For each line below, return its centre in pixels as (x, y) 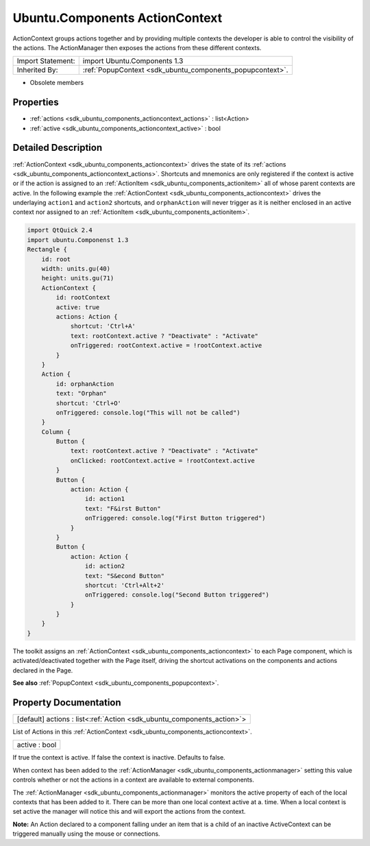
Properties (36, 102)
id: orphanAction (85, 384)
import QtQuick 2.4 (60, 230)
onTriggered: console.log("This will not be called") (148, 412)
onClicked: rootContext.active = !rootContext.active (162, 460)
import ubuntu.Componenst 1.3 (78, 240)
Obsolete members (57, 83)
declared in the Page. (43, 670)
